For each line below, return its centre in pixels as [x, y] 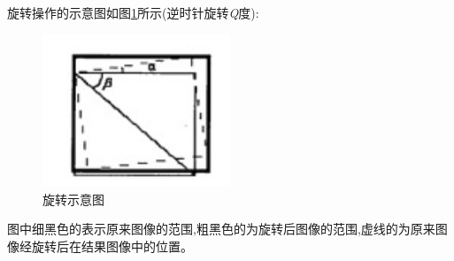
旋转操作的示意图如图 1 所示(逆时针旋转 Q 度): [133, 12]
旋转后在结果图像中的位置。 [112, 246]
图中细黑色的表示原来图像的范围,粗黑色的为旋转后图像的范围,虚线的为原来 [221, 229]
